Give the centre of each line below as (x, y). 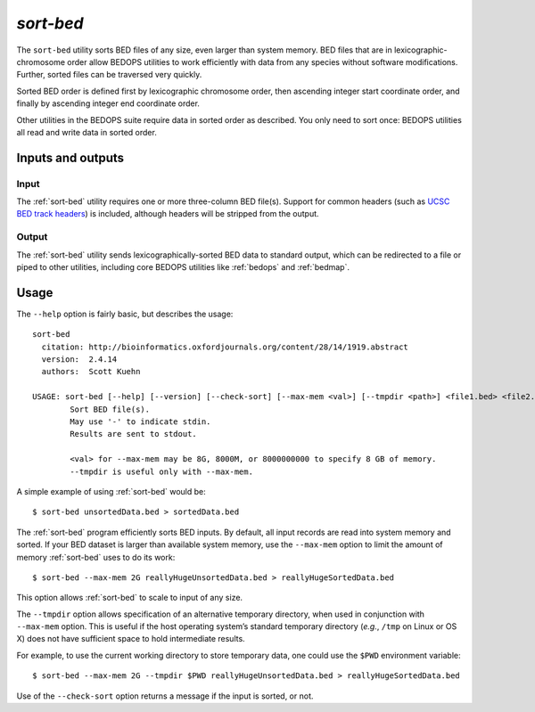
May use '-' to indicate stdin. (140, 422)
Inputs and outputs (70, 157)
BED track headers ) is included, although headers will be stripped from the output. (168, 214)
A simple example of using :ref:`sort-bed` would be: (111, 491)
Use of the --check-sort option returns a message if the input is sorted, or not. (165, 696)
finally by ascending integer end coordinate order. (108, 103)
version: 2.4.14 (79, 360)
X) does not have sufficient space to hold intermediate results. (131, 639)
